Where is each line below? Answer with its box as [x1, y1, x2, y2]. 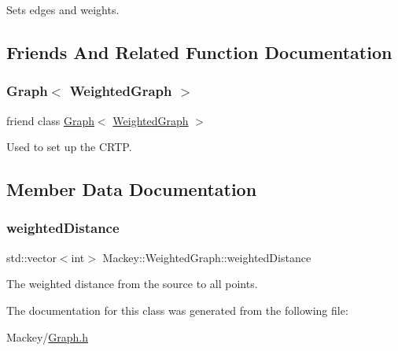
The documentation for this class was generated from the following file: [6, 301, 348, 318]
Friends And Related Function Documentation [6, 39, 392, 64]
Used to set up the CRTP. [6, 139, 132, 155]
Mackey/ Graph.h [6, 328, 89, 345]
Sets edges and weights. [6, 2, 120, 17]
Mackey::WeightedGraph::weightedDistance [102, 249, 311, 265]
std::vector [6, 249, 57, 265]
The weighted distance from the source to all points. [6, 275, 258, 292]
